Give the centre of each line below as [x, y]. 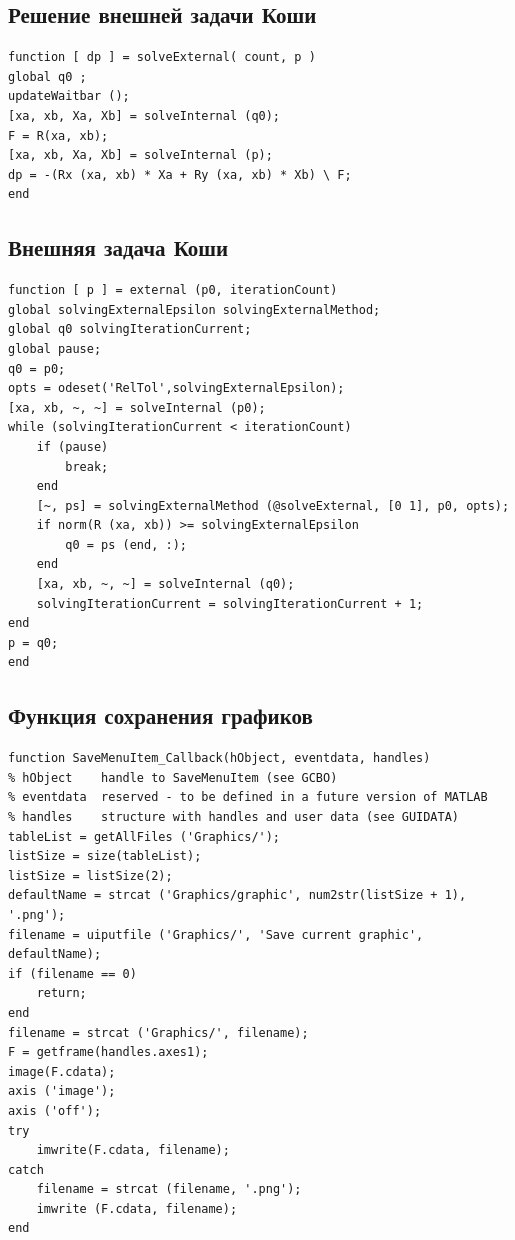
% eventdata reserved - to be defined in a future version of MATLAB [248, 797]
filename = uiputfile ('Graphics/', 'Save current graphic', [216, 934]
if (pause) [72, 446]
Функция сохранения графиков [160, 715]
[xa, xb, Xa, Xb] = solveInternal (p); [140, 155]
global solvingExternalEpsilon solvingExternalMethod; [194, 309]
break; [87, 466]
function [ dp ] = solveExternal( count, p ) [162, 57]
